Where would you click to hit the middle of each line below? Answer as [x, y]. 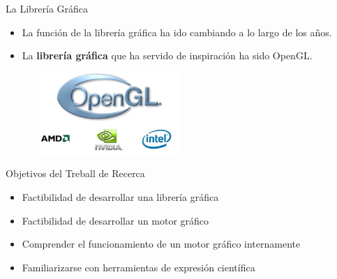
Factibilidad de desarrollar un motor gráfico [115, 220]
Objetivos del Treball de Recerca [75, 173]
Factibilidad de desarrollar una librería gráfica [120, 197]
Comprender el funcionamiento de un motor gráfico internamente [161, 244]
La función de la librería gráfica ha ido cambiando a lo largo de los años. [177, 32]
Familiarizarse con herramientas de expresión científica [138, 267]
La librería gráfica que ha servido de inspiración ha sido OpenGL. [167, 55]
